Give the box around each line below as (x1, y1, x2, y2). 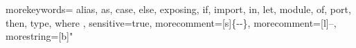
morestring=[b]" (6, 29, 73, 43)
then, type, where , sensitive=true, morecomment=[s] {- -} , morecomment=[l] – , (6, 15, 337, 29)
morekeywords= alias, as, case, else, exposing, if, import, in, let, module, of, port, (6, 2, 351, 16)
